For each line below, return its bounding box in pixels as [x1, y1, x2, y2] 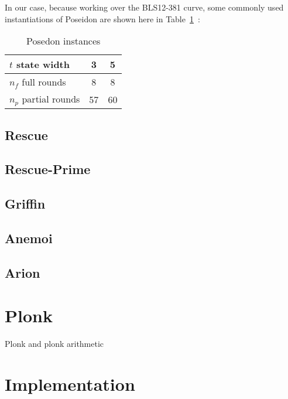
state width [16, 57, 70, 71]
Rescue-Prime [5, 160, 91, 178]
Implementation [5, 371, 135, 395]
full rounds [22, 75, 66, 89]
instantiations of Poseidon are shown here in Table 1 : [5, 12, 200, 25]
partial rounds [22, 92, 80, 106]
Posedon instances [26, 34, 101, 48]
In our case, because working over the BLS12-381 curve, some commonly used [5, 1, 284, 13]
